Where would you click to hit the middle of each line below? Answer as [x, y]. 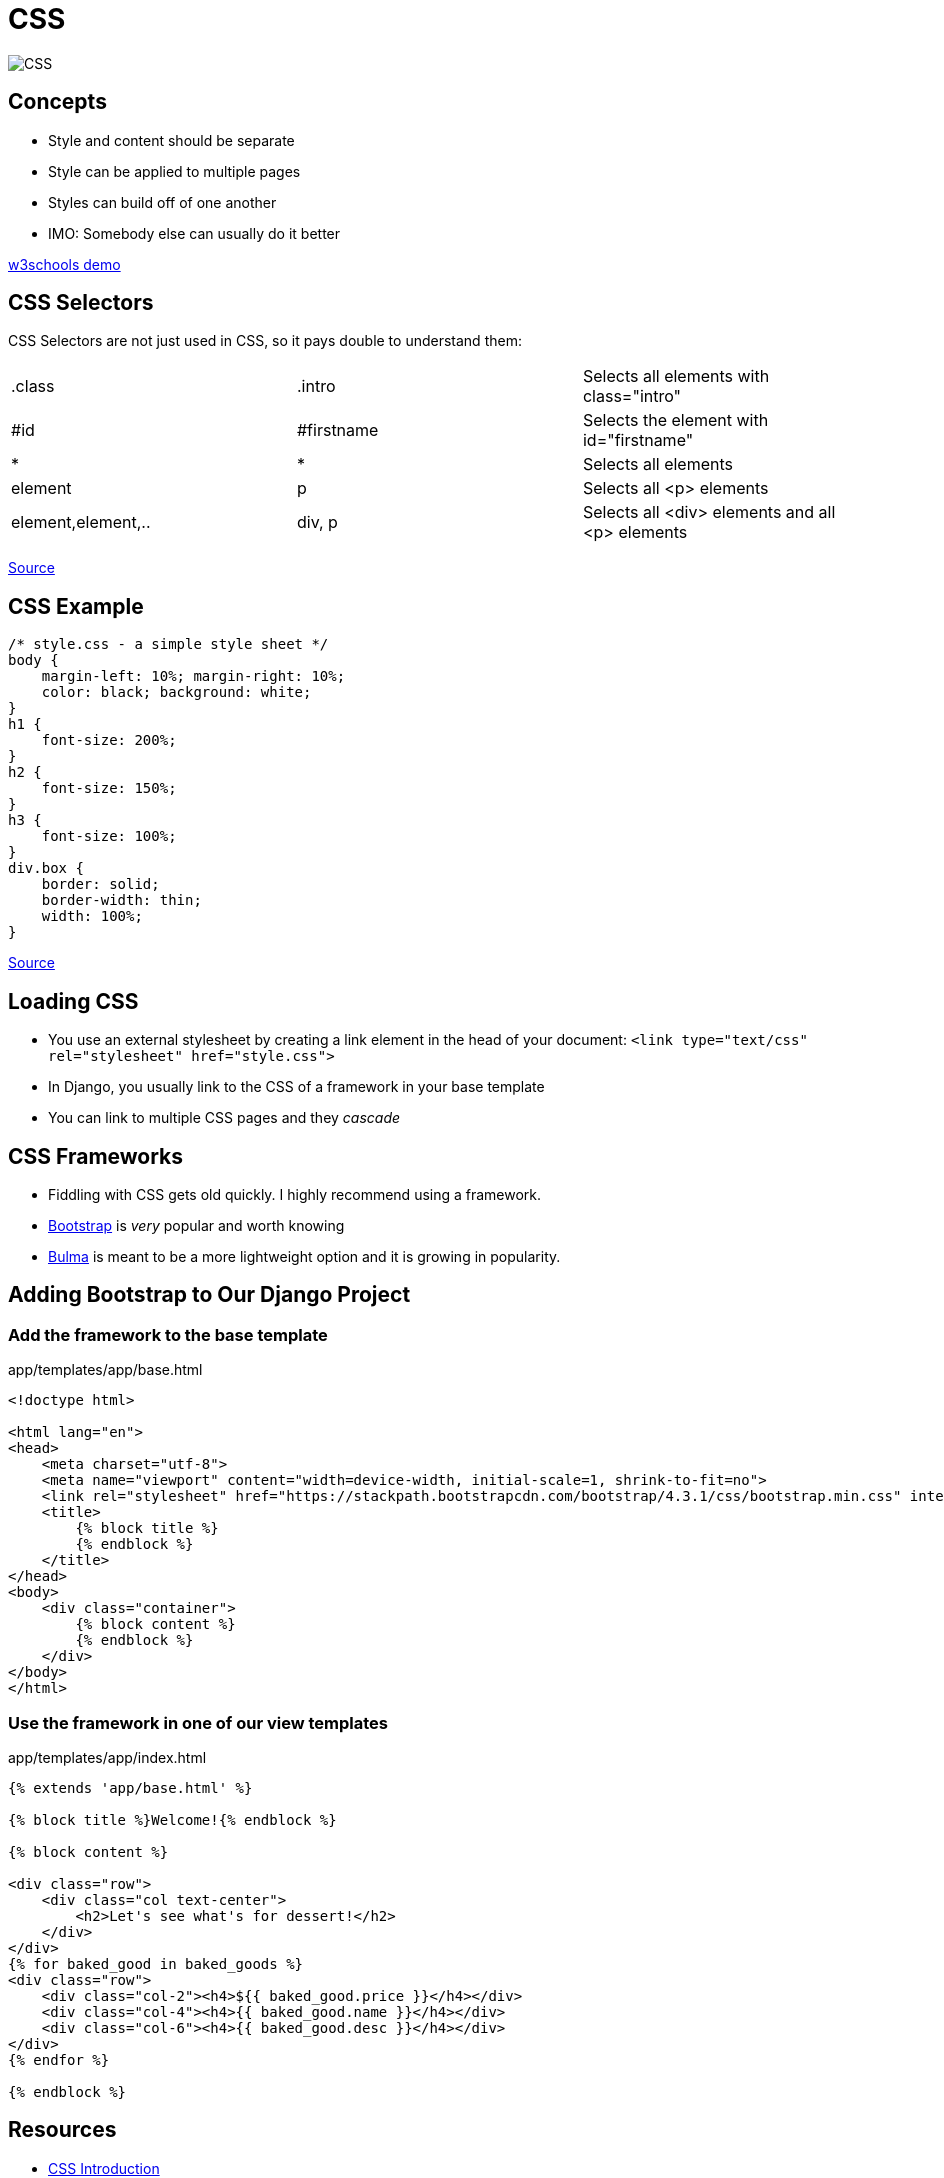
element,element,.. [81, 522]
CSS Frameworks [96, 1156]
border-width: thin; [121, 900]
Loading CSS [73, 1001]
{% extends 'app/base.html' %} [130, 1787]
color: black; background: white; [176, 692]
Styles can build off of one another [162, 202]
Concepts [57, 102]
